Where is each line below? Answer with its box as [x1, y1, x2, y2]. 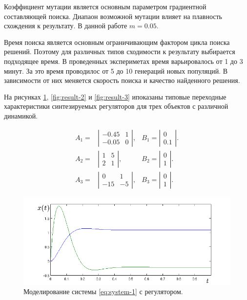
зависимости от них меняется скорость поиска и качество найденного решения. [4, 75, 240, 85]
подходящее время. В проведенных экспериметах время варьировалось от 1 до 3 [4, 56, 243, 66]
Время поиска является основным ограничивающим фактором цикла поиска [4, 37, 230, 47]
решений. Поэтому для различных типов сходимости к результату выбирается [4, 46, 235, 57]
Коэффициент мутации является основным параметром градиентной [4, 1, 206, 11]
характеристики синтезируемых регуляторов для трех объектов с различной [4, 101, 228, 111]
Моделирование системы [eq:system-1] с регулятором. [23, 286, 183, 297]
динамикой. [4, 110, 38, 120]
